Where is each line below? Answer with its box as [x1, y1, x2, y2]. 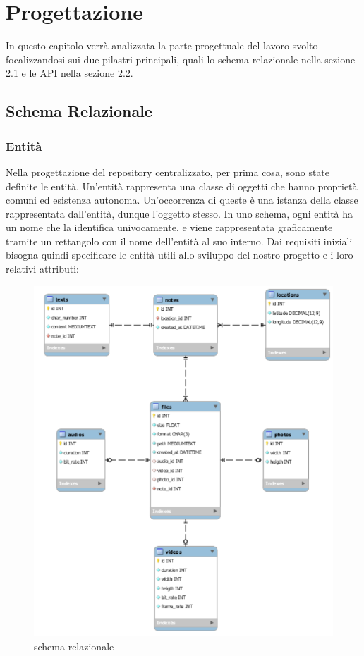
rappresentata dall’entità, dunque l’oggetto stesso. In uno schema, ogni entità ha [6, 206, 353, 221]
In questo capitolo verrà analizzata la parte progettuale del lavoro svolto [6, 38, 318, 53]
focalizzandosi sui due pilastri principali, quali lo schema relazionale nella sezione [6, 51, 356, 66]
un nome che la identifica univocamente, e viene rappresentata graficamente [6, 220, 333, 235]
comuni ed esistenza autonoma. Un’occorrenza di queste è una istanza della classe [6, 192, 358, 207]
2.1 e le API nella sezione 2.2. [6, 66, 133, 80]
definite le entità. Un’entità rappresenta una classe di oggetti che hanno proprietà [6, 178, 358, 193]
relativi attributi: [6, 261, 79, 276]
